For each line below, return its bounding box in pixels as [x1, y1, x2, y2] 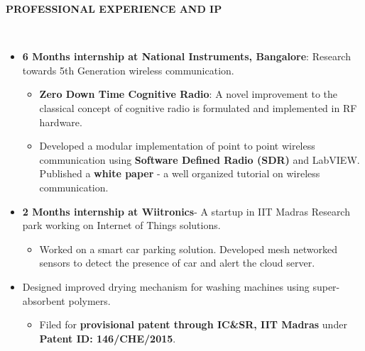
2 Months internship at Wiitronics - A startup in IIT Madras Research [22, 204, 350, 218]
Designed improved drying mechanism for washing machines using [22, 279, 310, 294]
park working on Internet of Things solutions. [22, 218, 221, 233]
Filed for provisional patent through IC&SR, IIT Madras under [39, 317, 347, 332]
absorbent [22, 293, 65, 308]
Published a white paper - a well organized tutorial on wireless [39, 166, 320, 181]
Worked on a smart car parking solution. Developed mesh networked [39, 241, 338, 256]
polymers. [68, 293, 111, 308]
